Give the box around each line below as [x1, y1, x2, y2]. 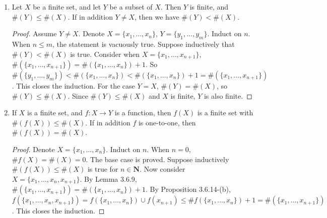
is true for [87, 164, 118, 174]
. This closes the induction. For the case [12, 81, 135, 91]
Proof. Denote [12, 144, 55, 154]
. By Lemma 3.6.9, [80, 173, 137, 184]
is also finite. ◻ [204, 90, 252, 101]
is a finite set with [197, 107, 253, 118]
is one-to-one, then [138, 117, 196, 127]
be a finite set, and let [33, 2, 101, 12]
